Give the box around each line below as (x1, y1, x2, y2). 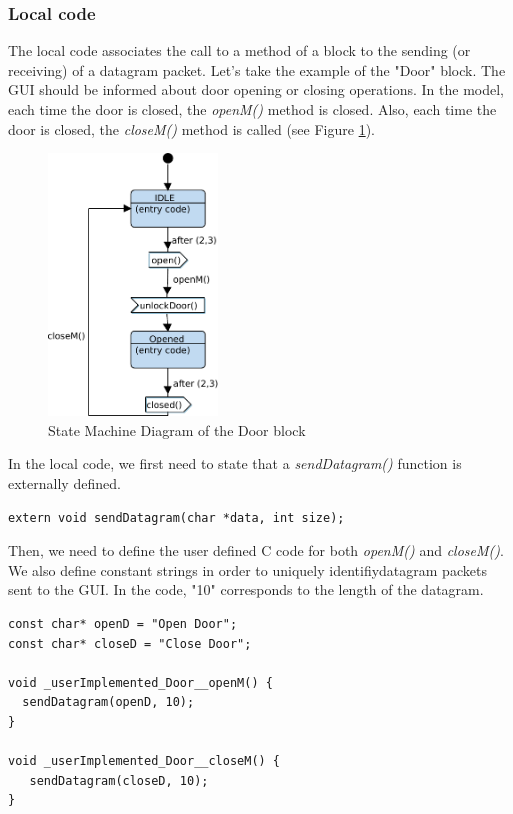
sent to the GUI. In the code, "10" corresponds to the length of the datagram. (8, 579, 484, 600)
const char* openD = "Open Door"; (8, 617, 238, 631)
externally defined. (8, 473, 121, 494)
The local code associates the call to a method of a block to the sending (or (8, 40, 471, 61)
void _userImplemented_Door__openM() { (8, 675, 273, 690)
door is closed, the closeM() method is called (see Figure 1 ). (8, 118, 375, 139)
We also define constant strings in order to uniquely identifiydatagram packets (8, 559, 487, 580)
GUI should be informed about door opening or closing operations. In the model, (8, 79, 504, 100)
